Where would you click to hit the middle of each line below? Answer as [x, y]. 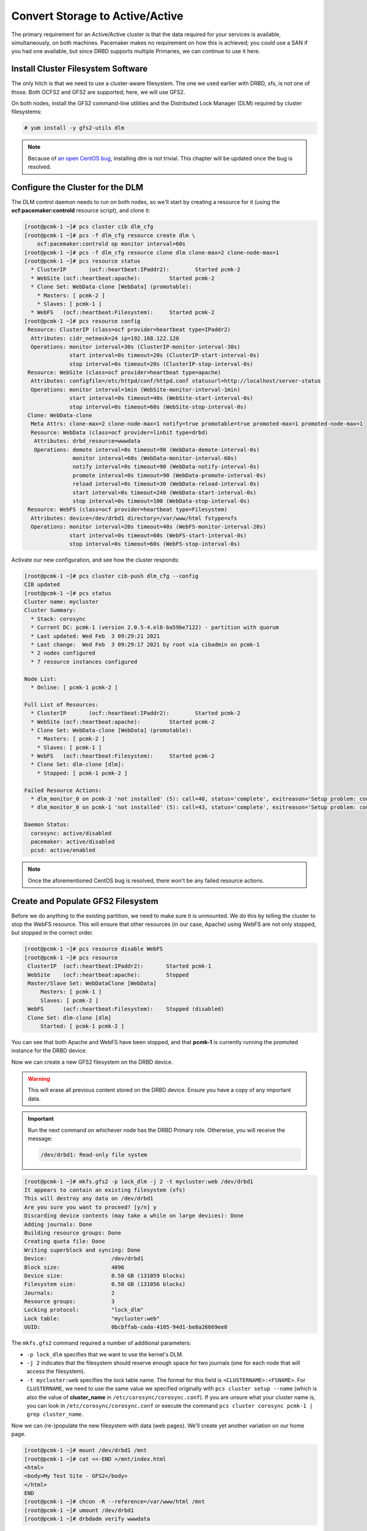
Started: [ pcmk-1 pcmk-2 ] [82, 1026]
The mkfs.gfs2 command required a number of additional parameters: [101, 1343]
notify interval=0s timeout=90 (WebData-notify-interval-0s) [166, 467]
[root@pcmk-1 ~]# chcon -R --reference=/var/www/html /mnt [114, 1502]
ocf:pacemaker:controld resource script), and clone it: [81, 211]
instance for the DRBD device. [49, 1051]
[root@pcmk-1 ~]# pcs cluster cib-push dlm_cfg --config [111, 576]
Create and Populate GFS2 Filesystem [85, 901]
